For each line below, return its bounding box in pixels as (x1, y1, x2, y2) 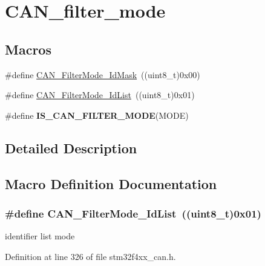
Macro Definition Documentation (5, 174, 217, 193)
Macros (5, 39, 51, 58)
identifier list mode (5, 230, 75, 242)
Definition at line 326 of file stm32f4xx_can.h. (5, 250, 176, 262)
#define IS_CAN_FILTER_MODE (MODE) (5, 108, 189, 121)
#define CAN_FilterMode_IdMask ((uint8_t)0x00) (5, 68, 200, 81)
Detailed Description (5, 138, 137, 157)
